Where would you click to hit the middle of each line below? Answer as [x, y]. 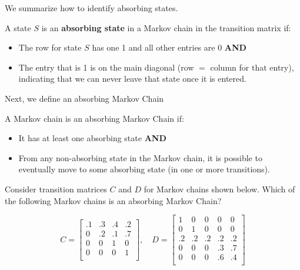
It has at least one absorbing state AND [92, 138]
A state [18, 27]
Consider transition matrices [56, 189]
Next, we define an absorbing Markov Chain [84, 98]
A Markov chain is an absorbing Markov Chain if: [94, 118]
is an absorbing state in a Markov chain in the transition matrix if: [166, 27]
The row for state [50, 47]
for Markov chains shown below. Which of [219, 189]
